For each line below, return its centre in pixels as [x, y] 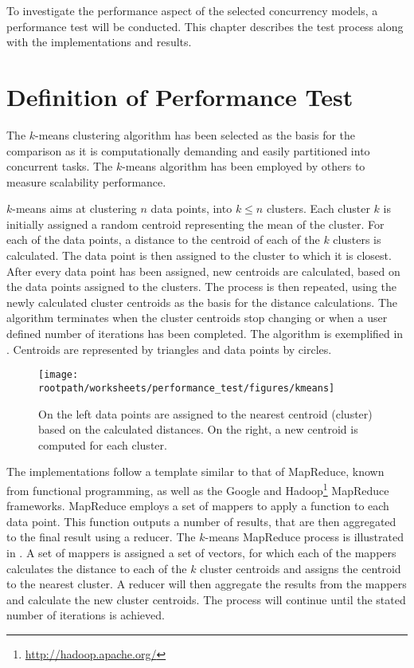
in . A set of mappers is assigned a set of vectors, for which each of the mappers [201, 552]
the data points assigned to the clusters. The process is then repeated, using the [201, 287]
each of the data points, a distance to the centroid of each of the [163, 240]
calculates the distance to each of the [97, 568]
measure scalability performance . [86, 181]
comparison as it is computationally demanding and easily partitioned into [188, 150]
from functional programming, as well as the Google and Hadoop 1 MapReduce [198, 489]
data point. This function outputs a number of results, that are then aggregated [201, 521]
